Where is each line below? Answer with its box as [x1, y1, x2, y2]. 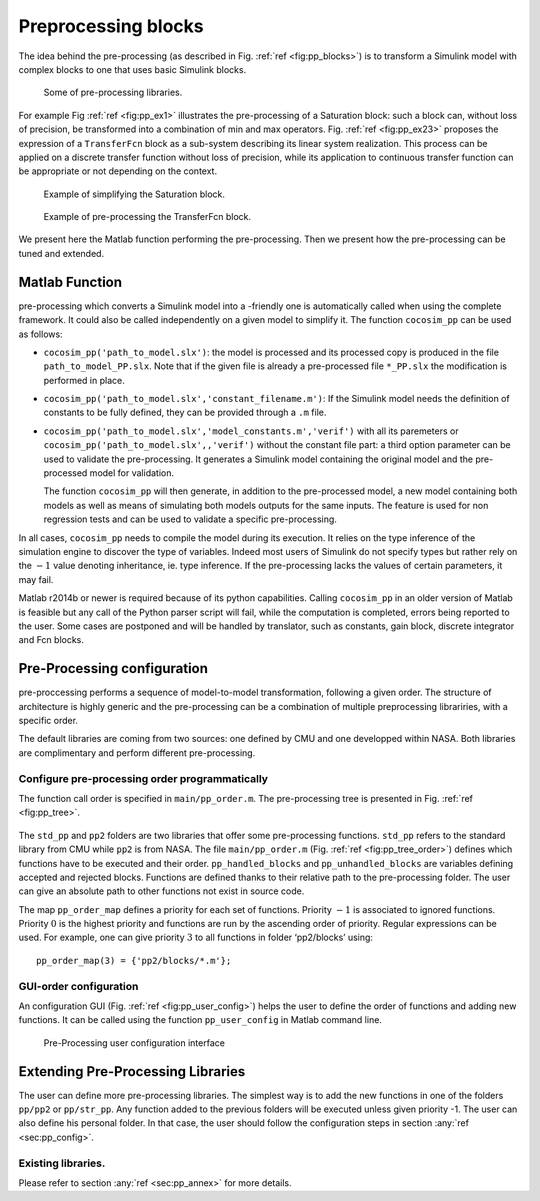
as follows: [18, 328, 64, 340]
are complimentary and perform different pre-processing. [18, 746, 256, 759]
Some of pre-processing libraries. [43, 86, 183, 99]
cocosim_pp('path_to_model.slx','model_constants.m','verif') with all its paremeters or [43, 425, 459, 437]
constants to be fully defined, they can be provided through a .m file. [43, 406, 327, 419]
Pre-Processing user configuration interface [43, 1036, 225, 1049]
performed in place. [43, 374, 125, 386]
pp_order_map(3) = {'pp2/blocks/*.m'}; [36, 955, 232, 966]
